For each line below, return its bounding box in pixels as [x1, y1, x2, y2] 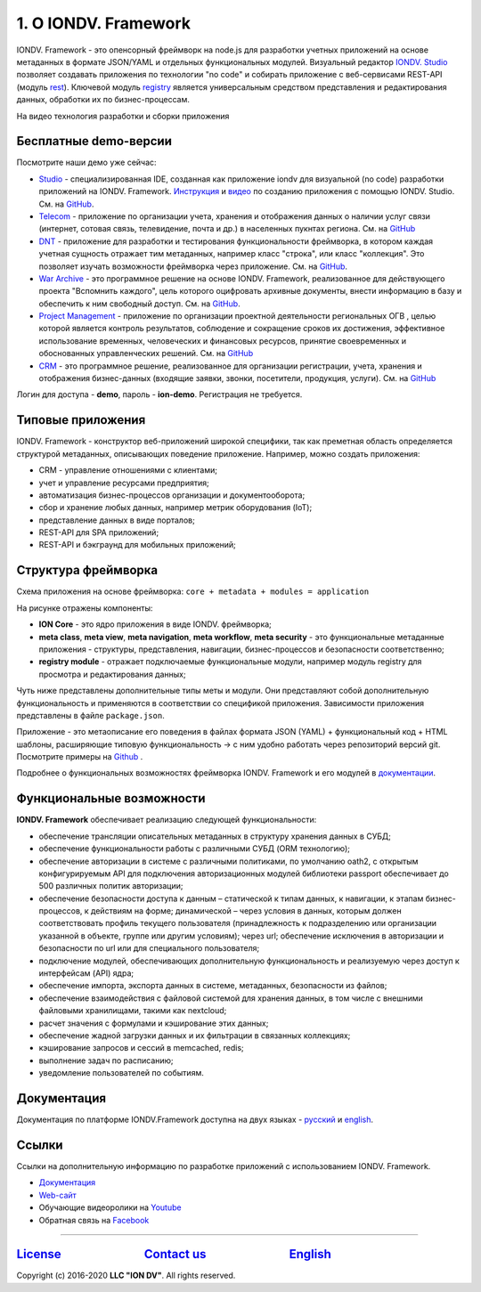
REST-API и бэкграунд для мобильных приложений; [38, 540, 236, 550]
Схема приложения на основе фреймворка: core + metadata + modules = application [16, 586, 370, 597]
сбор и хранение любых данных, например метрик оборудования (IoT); [38, 502, 313, 513]
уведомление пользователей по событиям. [38, 1068, 204, 1078]
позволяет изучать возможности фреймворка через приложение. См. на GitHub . [38, 261, 347, 272]
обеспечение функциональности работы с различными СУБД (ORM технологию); [38, 843, 351, 854]
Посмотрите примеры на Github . [16, 752, 143, 762]
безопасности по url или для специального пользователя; [38, 943, 260, 954]
